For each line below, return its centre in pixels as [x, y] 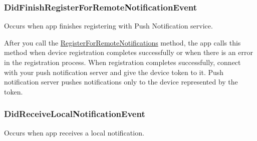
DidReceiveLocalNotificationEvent [75, 114]
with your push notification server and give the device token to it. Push [114, 72]
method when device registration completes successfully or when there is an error [128, 52]
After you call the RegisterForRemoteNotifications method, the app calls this [122, 42]
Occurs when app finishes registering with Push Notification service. [108, 26]
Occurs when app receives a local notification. [74, 132]
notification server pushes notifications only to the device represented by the [121, 82]
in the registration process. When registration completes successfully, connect [122, 62]
